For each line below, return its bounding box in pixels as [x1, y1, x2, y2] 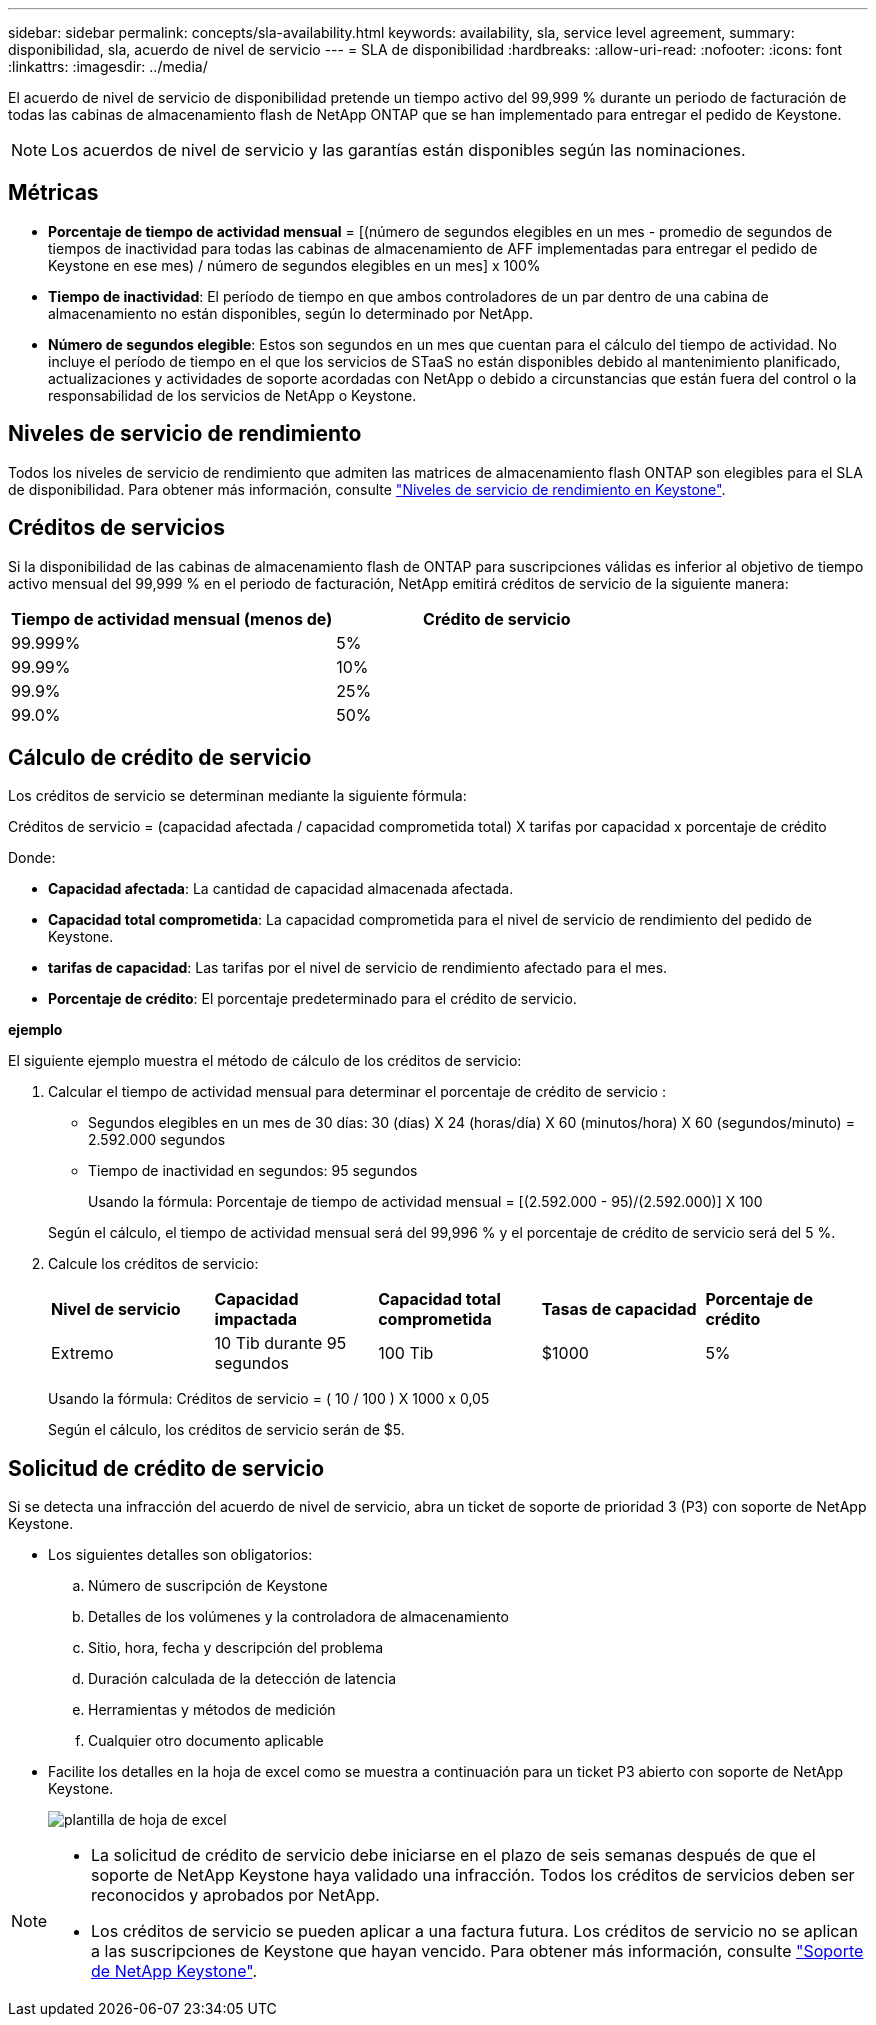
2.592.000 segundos [88, 1131, 226, 1149]
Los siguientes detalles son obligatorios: [48, 1546, 313, 1564]
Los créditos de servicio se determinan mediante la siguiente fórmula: [8, 787, 467, 805]
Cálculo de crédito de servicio [8, 744, 312, 770]
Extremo [51, 1343, 114, 1364]
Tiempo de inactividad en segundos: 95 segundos [88, 1162, 418, 1180]
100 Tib [378, 1343, 434, 1364]
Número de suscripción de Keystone [88, 1577, 328, 1595]
